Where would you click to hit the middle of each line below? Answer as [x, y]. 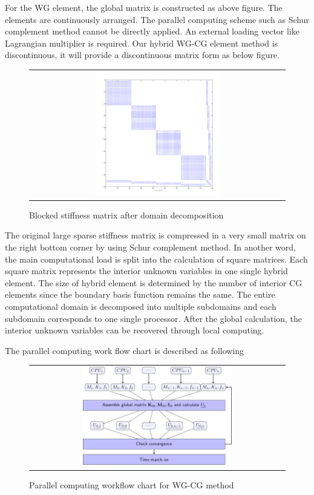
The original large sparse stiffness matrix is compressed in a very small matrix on [155, 235]
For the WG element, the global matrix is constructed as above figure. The [144, 7]
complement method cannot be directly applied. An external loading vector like [152, 31]
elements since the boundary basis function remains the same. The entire [140, 294]
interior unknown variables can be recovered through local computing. [135, 330]
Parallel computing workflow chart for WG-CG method [132, 484]
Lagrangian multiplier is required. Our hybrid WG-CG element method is [142, 43]
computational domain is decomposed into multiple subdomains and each [141, 306]
